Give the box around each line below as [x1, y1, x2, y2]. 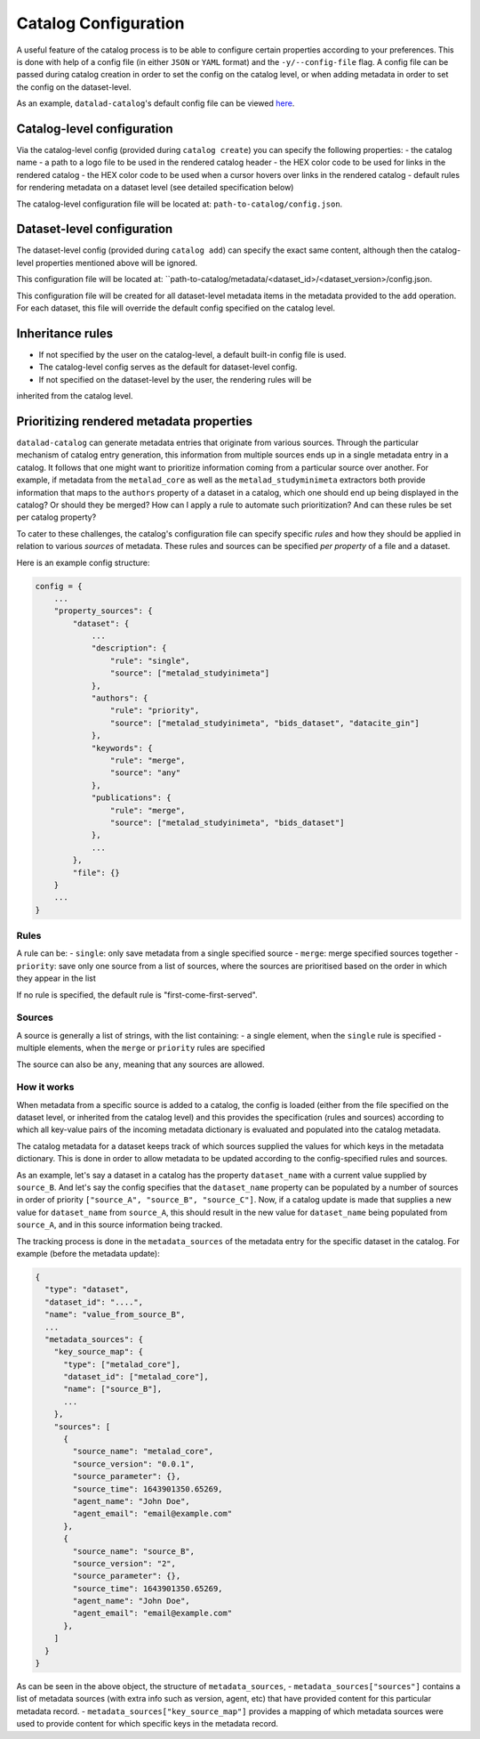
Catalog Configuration [16, 13, 185, 33]
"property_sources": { [53, 606, 153, 616]
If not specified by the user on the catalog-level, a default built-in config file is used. [38, 349, 347, 360]
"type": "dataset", [44, 1284, 130, 1295]
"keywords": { [91, 743, 153, 753]
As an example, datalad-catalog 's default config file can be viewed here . [16, 98, 295, 109]
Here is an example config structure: [16, 557, 150, 568]
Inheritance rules [16, 326, 114, 341]
